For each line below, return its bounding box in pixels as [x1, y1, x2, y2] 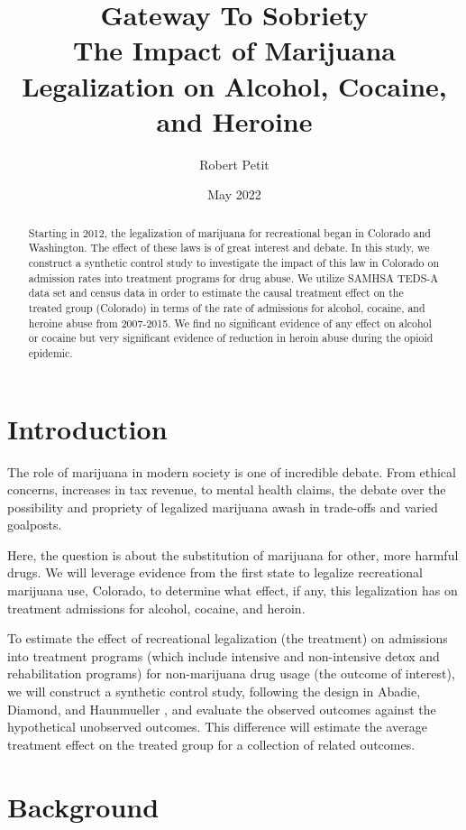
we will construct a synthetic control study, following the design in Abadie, [7, 682, 421, 701]
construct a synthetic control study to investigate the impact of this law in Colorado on [28, 254, 440, 270]
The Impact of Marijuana [73, 32, 396, 69]
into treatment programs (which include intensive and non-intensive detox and [7, 646, 440, 665]
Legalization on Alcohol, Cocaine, [22, 67, 447, 104]
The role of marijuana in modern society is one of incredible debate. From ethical [7, 462, 456, 481]
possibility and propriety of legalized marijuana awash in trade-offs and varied [7, 497, 438, 516]
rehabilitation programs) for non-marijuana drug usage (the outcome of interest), [7, 664, 455, 683]
